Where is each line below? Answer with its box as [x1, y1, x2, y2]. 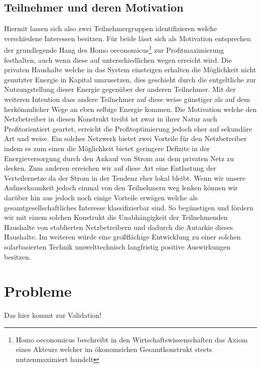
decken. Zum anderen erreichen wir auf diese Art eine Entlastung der [4, 163, 216, 173]
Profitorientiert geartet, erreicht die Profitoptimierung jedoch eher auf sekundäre [4, 123, 252, 134]
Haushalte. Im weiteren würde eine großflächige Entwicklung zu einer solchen [4, 231, 241, 242]
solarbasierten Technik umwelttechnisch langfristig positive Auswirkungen [4, 241, 230, 252]
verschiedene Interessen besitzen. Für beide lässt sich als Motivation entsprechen [4, 33, 251, 43]
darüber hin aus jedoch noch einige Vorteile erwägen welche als [4, 192, 198, 202]
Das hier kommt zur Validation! [4, 310, 102, 320]
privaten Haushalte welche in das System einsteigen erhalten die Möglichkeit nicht [4, 64, 256, 75]
